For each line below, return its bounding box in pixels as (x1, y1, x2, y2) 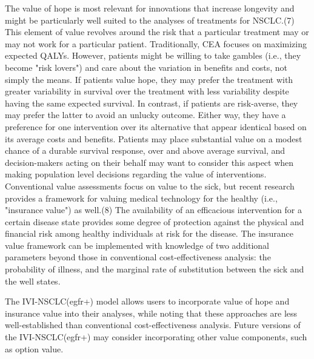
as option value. (5, 342, 64, 355)
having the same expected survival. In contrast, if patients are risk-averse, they (5, 96, 298, 109)
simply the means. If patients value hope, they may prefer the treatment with (5, 73, 293, 85)
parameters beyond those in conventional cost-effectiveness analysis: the (5, 251, 271, 263)
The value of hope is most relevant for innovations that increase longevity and (5, 2, 295, 14)
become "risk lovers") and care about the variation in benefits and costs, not (5, 61, 288, 73)
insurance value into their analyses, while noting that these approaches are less (5, 306, 298, 319)
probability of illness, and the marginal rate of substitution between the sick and (5, 263, 304, 275)
